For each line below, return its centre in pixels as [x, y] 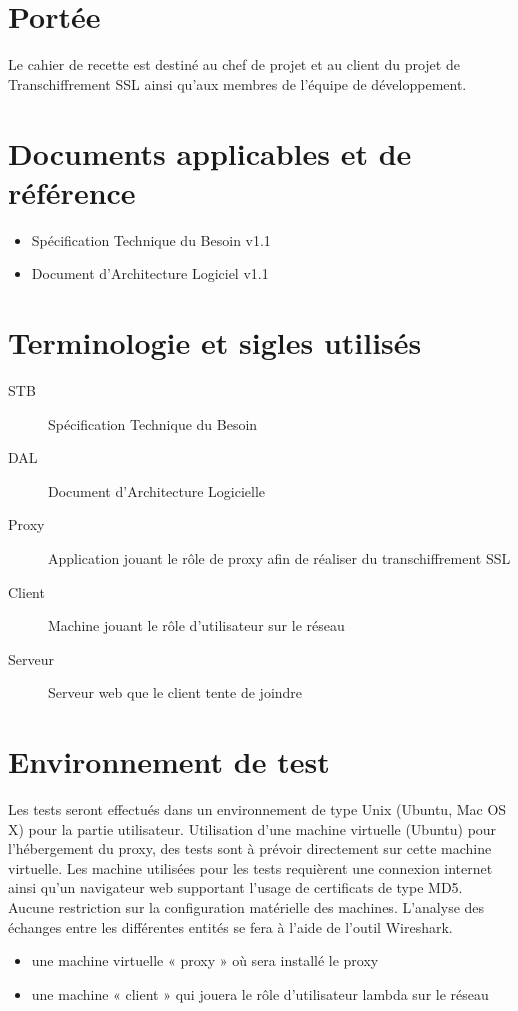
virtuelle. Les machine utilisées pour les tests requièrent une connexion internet [250, 867]
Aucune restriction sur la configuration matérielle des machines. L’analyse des [246, 906]
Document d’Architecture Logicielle [157, 490]
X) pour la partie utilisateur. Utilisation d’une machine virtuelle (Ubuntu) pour [252, 828]
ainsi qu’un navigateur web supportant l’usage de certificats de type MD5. [235, 887]
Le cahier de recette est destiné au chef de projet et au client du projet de [234, 64]
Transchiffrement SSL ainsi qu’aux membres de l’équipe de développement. [237, 83]
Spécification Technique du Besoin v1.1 [151, 239]
